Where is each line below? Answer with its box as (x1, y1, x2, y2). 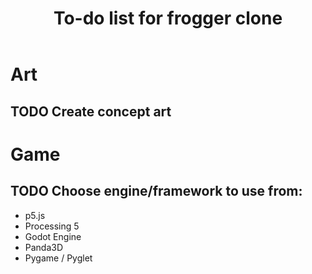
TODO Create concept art (10, 103, 172, 120)
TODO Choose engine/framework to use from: (10, 183, 303, 200)
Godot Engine (24, 230, 82, 242)
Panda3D (24, 241, 64, 253)
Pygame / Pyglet (24, 252, 93, 264)
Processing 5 (24, 220, 80, 232)
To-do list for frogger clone (53, 7, 283, 30)
